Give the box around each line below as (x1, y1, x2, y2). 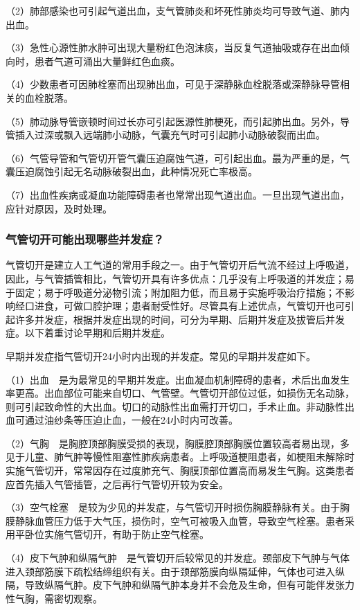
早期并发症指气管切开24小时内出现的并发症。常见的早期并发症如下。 (6, 348, 316, 363)
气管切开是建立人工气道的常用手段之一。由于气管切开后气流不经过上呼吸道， (6, 258, 354, 272)
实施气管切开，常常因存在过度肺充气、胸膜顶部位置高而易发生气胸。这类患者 (6, 463, 354, 478)
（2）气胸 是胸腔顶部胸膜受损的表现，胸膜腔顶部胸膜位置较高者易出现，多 (6, 436, 350, 450)
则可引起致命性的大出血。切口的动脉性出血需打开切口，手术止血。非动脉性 (6, 399, 345, 413)
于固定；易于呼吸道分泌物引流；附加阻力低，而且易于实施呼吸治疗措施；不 (6, 285, 345, 299)
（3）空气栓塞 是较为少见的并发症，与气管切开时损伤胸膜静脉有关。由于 (6, 500, 340, 514)
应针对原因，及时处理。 (6, 201, 112, 215)
